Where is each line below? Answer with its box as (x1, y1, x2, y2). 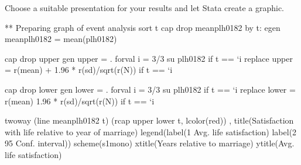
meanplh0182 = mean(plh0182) (5, 33, 117, 45)
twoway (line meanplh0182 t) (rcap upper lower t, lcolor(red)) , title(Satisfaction (5, 114, 294, 127)
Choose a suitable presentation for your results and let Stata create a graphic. (5, 2, 285, 13)
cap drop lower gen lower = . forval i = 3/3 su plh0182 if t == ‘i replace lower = (5, 83, 296, 95)
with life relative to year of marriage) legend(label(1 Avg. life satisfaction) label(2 (5, 125, 297, 138)
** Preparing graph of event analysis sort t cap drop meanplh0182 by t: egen (5, 21, 281, 33)
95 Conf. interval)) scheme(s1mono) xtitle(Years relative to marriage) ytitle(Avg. (5, 137, 295, 149)
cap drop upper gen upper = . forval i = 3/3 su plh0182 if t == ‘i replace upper (5, 52, 293, 64)
